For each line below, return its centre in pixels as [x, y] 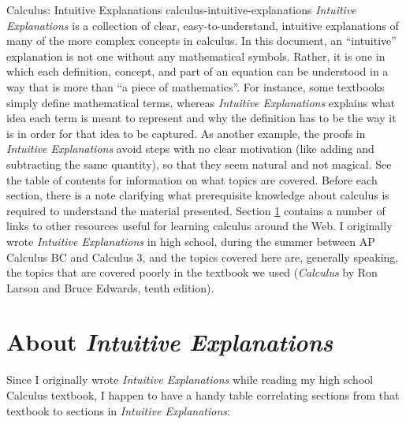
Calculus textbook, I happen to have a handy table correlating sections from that [203, 395]
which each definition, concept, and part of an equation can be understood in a [197, 71]
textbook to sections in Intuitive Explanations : [118, 410]
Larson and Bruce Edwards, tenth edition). [110, 287]
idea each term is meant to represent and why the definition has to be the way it [201, 118]
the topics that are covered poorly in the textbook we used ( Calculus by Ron [192, 272]
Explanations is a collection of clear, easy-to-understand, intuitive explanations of [203, 25]
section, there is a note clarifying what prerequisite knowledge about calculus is [198, 195]
